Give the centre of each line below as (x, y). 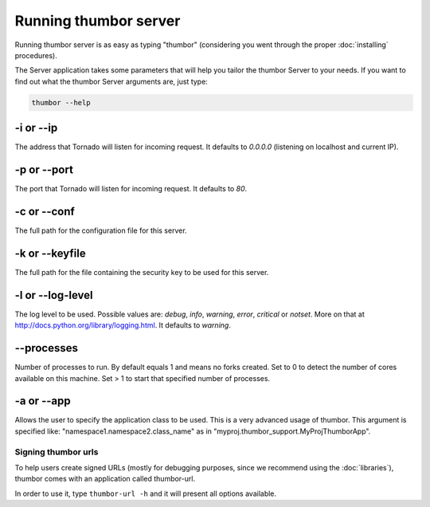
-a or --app (43, 401)
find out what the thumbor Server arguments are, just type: (111, 81)
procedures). (36, 55)
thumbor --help (61, 102)
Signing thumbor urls (57, 452)
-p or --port (44, 170)
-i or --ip (36, 128)
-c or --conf (45, 211)
